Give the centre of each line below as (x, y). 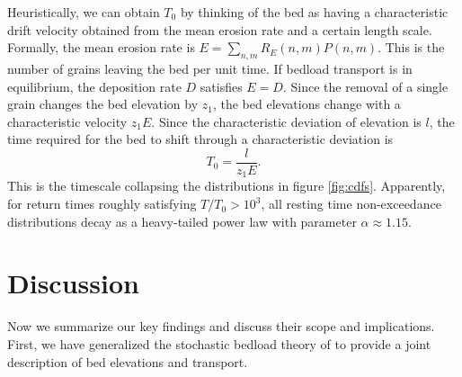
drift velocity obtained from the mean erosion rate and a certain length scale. (220, 29)
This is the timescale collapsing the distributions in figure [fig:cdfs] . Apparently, (227, 186)
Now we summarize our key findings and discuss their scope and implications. (221, 326)
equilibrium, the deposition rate (94, 86)
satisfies (221, 86)
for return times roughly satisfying (102, 204)
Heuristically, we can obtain (84, 12)
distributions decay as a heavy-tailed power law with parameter (182, 221)
